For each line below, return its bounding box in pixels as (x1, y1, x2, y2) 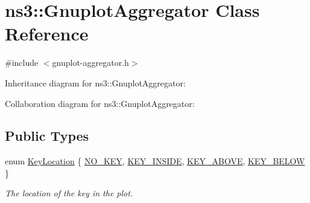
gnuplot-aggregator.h (52, 56, 129, 69)
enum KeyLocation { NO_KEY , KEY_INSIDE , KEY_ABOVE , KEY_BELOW (5, 155, 305, 167)
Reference (5, 21, 89, 46)
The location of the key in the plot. (5, 187, 133, 199)
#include (5, 56, 39, 69)
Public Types (5, 126, 89, 145)
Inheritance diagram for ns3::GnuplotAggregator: (5, 76, 186, 89)
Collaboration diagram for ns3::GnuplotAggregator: (5, 97, 195, 109)
